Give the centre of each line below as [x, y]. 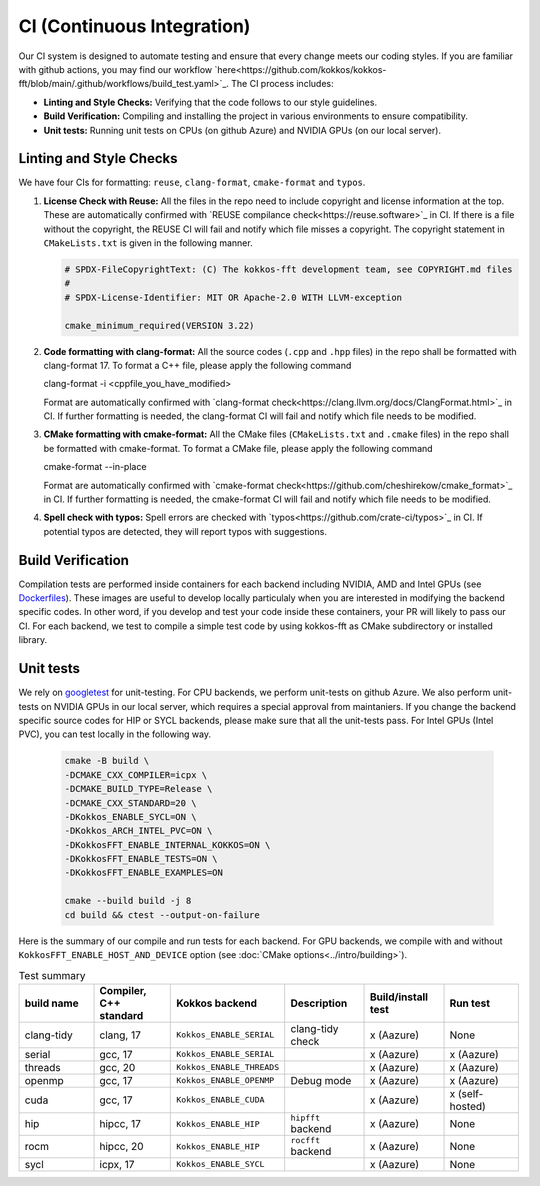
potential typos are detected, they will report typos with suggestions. [185, 531]
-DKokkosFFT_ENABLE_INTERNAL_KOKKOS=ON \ [167, 844]
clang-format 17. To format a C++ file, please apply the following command [197, 365]
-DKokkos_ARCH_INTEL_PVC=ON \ [138, 831]
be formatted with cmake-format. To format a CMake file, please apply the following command [238, 448]
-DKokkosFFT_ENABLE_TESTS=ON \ [141, 859]
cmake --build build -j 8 [128, 901]
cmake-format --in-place [95, 467]
